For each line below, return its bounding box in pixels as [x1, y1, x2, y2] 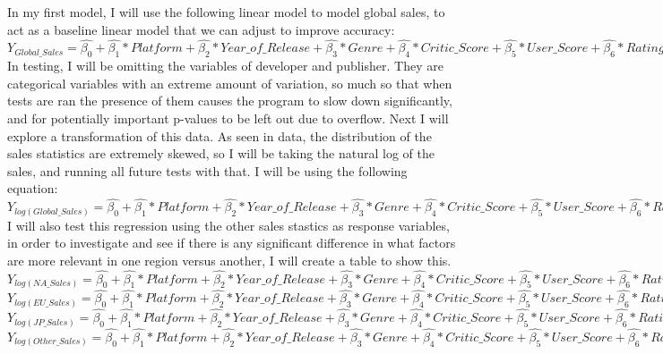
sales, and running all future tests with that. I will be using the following [7, 161, 408, 180]
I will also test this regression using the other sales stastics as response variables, [7, 215, 450, 234]
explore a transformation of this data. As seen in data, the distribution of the [7, 126, 432, 145]
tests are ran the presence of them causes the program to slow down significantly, [7, 91, 452, 110]
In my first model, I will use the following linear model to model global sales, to [7, 3, 445, 21]
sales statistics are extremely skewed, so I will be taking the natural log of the [7, 144, 435, 163]
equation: [7, 179, 58, 198]
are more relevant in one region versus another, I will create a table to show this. [7, 250, 452, 269]
